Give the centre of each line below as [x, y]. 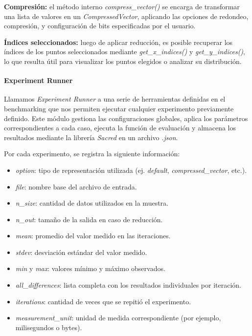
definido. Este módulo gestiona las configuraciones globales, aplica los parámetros [126, 118]
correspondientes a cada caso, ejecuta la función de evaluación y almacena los [120, 128]
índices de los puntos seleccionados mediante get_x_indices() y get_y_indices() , [125, 52]
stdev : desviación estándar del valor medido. [81, 252]
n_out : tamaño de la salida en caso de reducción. [89, 219]
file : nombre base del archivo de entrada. [76, 186]
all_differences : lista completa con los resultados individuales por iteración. [128, 285]
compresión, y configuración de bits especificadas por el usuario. [100, 26]
